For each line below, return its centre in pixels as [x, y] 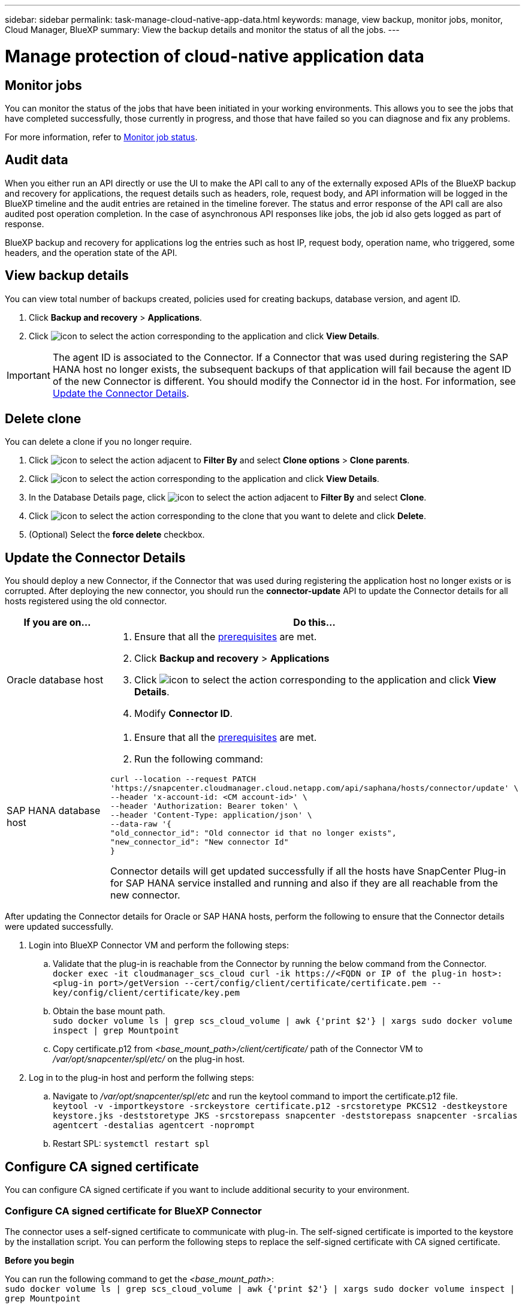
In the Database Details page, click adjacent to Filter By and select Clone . [228, 498]
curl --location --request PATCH [183, 779]
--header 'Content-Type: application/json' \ [211, 815]
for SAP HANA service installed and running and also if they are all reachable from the [304, 883]
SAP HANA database [54, 810]
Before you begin [40, 1260]
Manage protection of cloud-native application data [215, 56]
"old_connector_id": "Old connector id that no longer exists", [254, 833]
